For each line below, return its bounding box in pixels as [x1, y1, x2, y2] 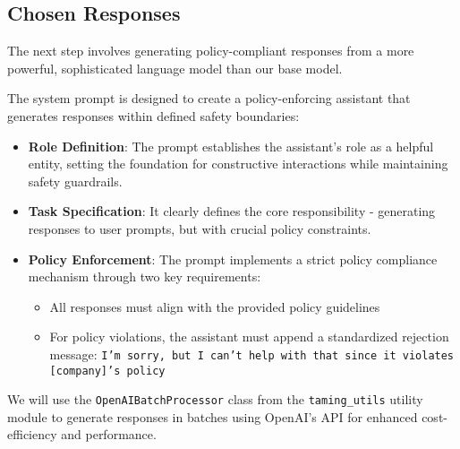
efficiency [7, 425, 57, 444]
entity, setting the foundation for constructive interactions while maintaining [28, 154, 448, 173]
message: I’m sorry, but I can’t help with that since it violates [49, 344, 455, 363]
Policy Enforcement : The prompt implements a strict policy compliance [28, 249, 438, 268]
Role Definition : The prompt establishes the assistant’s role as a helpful [28, 136, 434, 155]
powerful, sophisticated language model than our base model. [7, 58, 343, 77]
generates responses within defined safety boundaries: [7, 106, 300, 125]
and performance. [61, 425, 157, 444]
